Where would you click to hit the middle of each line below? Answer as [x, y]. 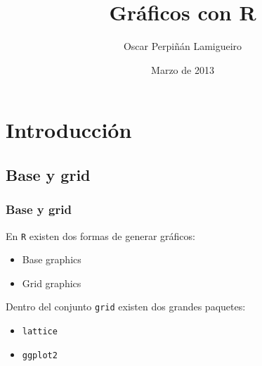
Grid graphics [52, 283]
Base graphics [52, 259]
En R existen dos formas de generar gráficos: [100, 235]
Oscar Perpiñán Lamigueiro [183, 46]
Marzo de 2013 [183, 69]
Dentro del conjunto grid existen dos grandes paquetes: [126, 307]
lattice [40, 332]
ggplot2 [40, 355]
